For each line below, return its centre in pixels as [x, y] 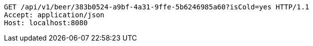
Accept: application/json [54, 15]
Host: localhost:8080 [46, 23]
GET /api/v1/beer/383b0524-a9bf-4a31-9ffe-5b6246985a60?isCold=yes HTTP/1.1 [157, 7]
